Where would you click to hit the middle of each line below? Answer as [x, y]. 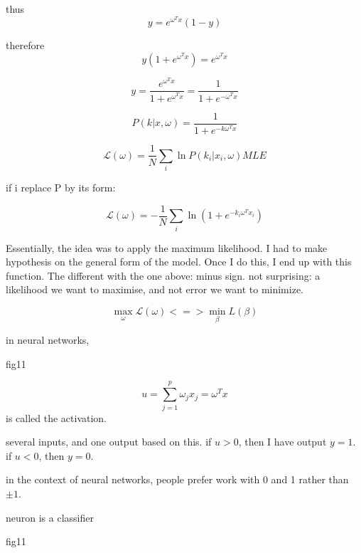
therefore [25, 45]
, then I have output [282, 442]
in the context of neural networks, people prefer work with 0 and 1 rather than [177, 479]
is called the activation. [56, 417]
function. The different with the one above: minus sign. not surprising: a [163, 275]
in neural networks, [48, 340]
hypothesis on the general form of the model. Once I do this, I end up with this [179, 262]
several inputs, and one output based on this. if [109, 442]
